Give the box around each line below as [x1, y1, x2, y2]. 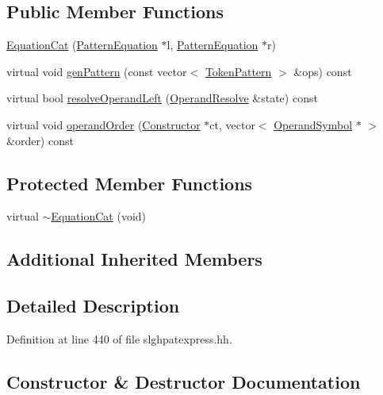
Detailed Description [6, 293, 180, 318]
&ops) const [293, 63, 352, 79]
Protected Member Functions [6, 171, 253, 195]
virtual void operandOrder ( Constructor [6, 116, 201, 132]
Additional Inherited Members [6, 247, 262, 271]
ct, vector [209, 116, 255, 132]
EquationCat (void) [51, 208, 147, 224]
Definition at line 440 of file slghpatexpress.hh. [6, 330, 232, 347]
